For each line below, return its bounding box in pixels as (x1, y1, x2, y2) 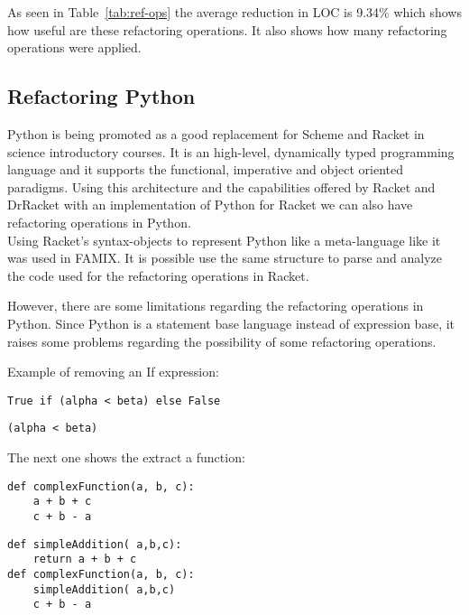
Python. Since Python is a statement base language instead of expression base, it (7, 313, 455, 332)
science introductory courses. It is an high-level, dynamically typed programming (7, 142, 455, 161)
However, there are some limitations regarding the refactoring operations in (7, 296, 424, 315)
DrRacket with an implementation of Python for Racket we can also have (7, 195, 413, 214)
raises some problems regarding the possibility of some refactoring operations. (7, 331, 437, 350)
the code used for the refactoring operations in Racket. (7, 266, 309, 284)
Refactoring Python (7, 82, 196, 110)
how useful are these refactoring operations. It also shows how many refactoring (7, 20, 447, 39)
